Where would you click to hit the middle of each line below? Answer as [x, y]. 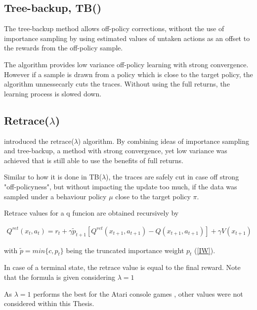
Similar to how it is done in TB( [53, 177]
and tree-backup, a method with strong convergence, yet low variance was [116, 151]
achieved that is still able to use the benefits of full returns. [94, 160]
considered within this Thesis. [49, 303]
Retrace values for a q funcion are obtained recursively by [91, 213]
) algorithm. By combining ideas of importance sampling [164, 141]
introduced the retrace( [39, 141]
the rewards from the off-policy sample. [64, 48]
